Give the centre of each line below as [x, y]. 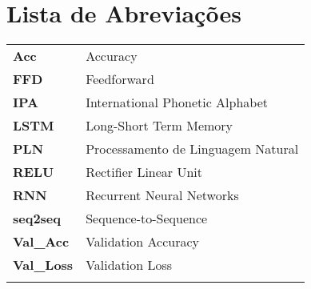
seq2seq [37, 219]
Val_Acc [41, 242]
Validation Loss [129, 265]
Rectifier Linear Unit [144, 172]
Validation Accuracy [142, 242]
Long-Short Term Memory [159, 126]
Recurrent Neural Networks [162, 195]
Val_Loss [43, 265]
